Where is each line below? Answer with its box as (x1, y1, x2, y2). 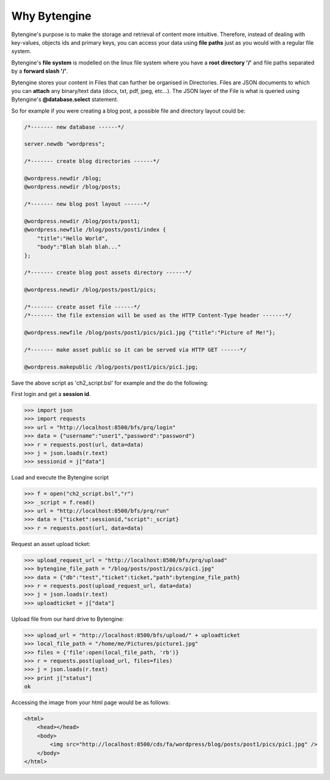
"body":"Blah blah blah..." (37, 244, 122, 250)
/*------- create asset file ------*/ (24, 303, 141, 310)
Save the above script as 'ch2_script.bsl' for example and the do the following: (11, 379, 209, 386)
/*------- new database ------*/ (24, 123, 125, 130)
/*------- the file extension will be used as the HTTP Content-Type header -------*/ (24, 312, 292, 319)
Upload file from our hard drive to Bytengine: (11, 615, 125, 623)
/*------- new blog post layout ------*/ (24, 201, 150, 208)
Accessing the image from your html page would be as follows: (11, 699, 170, 707)
